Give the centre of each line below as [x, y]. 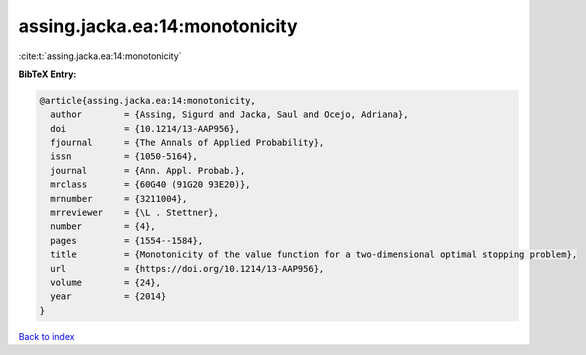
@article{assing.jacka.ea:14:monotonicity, [148, 100]
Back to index [46, 336]
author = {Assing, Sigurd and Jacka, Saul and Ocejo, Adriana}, [229, 114]
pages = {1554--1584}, [127, 240]
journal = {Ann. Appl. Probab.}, [148, 170]
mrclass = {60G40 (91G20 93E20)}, [150, 184]
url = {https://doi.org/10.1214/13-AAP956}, [187, 268]
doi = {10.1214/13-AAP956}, [145, 128]
